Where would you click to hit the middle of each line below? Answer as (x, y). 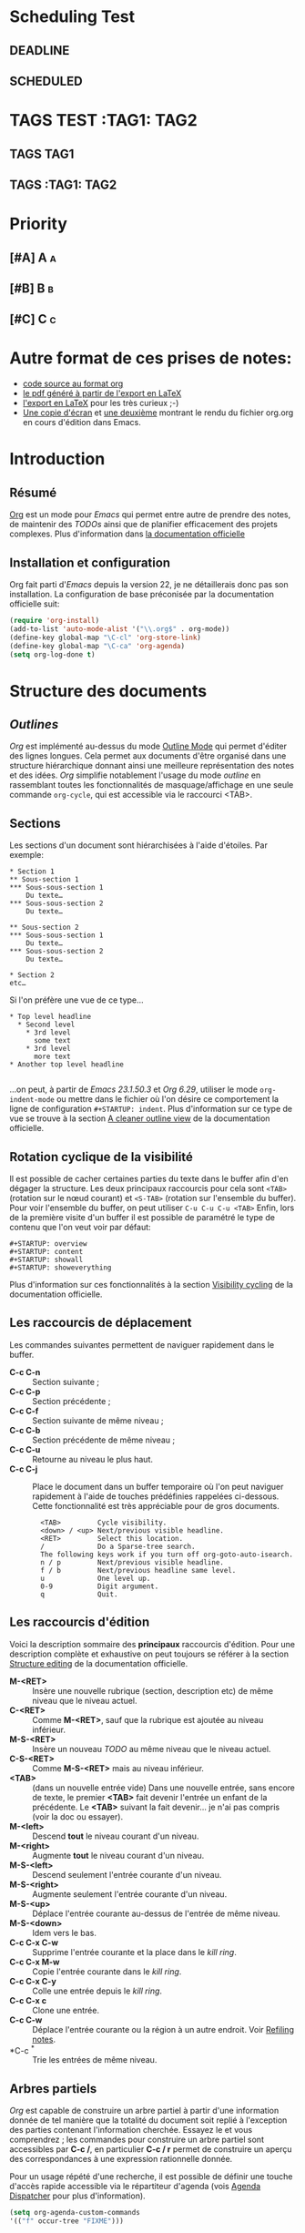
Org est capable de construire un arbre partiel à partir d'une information (144, 2111)
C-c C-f (24, 1411)
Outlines (34, 724)
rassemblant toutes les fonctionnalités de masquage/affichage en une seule (152, 785)
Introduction (57, 459)
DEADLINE (40, 51)
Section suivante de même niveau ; (98, 1420)
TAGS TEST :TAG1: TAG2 (103, 121)
